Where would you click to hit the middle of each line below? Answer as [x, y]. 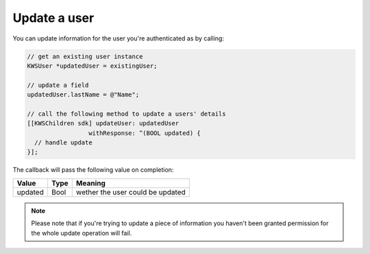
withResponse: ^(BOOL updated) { [145, 133]
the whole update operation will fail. [82, 233]
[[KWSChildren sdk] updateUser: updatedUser [103, 124]
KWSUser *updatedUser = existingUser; [92, 66]
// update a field [58, 85]
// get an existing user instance [85, 56]
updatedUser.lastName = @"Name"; [83, 95]
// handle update [63, 143]
